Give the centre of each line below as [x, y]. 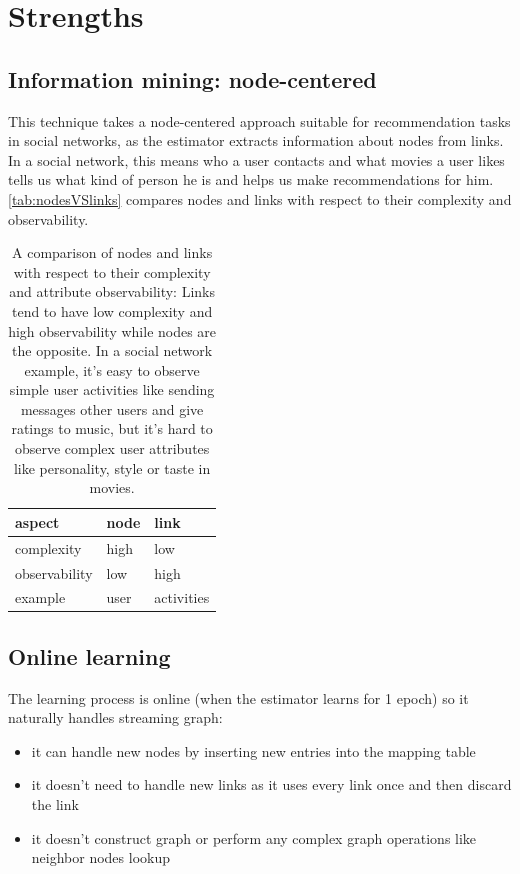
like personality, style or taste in [112, 467]
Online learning [89, 655]
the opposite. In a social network [112, 350]
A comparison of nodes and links [112, 252]
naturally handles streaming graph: [115, 717]
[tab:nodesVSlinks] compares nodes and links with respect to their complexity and [260, 198]
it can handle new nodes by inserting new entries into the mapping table [253, 750]
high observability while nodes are [112, 330]
